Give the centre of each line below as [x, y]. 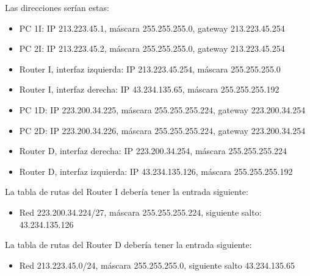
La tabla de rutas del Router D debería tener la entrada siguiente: [128, 245]
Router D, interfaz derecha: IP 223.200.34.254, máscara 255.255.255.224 [153, 151]
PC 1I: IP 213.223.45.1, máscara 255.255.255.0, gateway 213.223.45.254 [152, 28]
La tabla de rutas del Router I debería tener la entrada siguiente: [127, 192]
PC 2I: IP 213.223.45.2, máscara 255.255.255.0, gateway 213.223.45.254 [152, 48]
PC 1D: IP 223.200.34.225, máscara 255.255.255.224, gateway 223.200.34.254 [162, 109]
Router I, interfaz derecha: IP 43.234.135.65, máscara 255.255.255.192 [149, 89]
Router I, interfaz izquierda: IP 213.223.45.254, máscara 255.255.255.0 [150, 69]
